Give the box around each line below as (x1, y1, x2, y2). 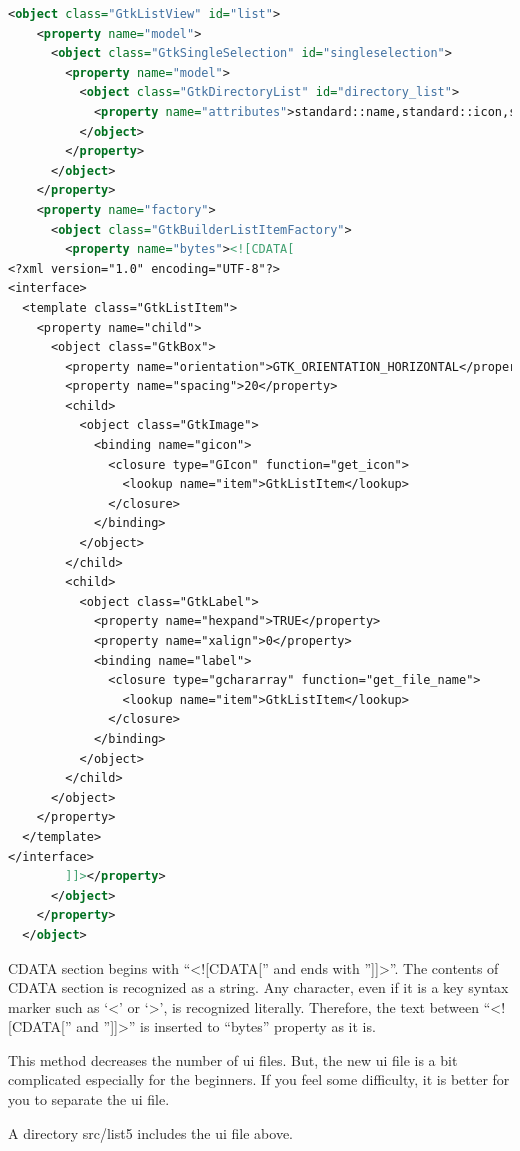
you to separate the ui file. (8, 1089, 170, 1110)
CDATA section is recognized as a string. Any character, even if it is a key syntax (8, 977, 509, 998)
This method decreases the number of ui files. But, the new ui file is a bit (8, 1049, 458, 1070)
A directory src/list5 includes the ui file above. (8, 1122, 294, 1143)
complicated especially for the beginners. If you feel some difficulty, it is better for (8, 1069, 510, 1090)
